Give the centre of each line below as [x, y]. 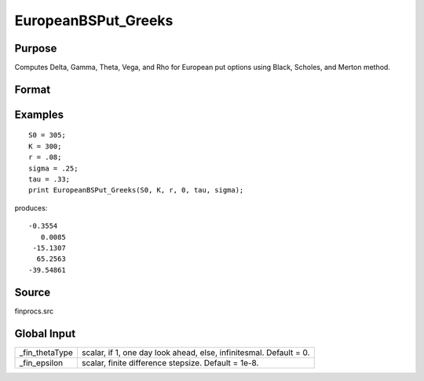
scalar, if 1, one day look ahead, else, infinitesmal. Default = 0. [196, 352]
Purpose [36, 48]
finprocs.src [34, 311]
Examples [39, 114]
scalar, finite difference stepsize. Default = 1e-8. [170, 363]
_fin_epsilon [41, 363]
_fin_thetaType [46, 352]
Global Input [45, 333]
